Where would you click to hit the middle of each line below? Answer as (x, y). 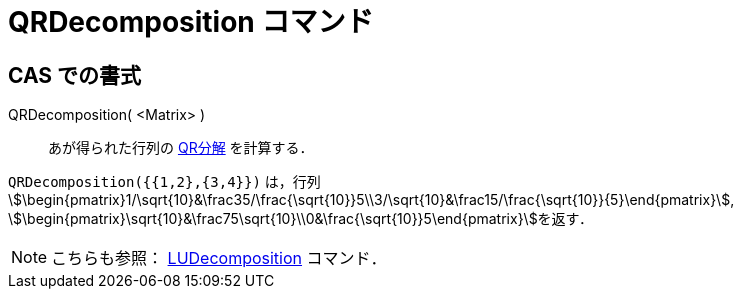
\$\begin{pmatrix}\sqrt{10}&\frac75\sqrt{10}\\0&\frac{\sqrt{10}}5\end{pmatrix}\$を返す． (301, 219)
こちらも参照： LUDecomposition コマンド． (219, 258)
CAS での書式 (75, 75)
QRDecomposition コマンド (191, 22)
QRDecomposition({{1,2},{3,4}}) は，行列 (164, 182)
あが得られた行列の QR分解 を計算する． (181, 148)
